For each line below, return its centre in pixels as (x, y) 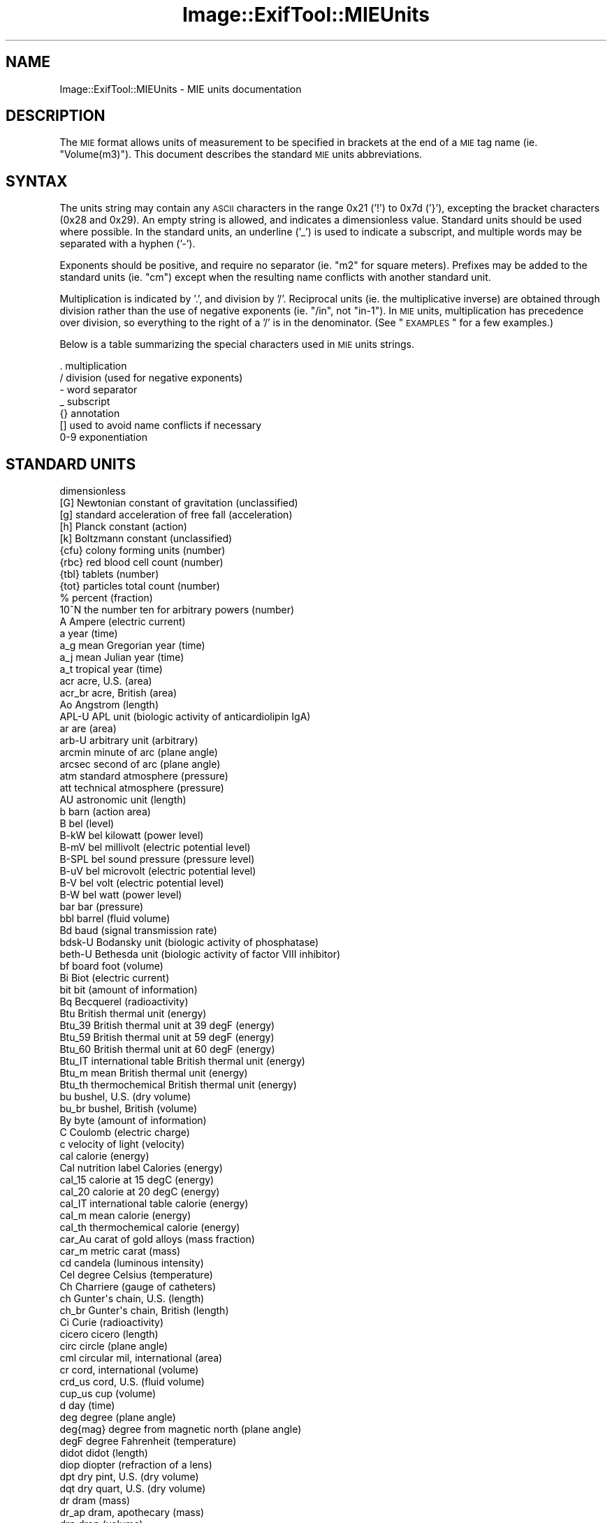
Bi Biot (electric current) (115, 978)
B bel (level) (87, 824)
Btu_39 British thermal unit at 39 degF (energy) (167, 1026)
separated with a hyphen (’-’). (127, 244)
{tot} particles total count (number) (140, 586)
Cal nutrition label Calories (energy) (141, 1168)
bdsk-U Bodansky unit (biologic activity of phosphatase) (189, 942)
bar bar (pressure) (102, 907)
